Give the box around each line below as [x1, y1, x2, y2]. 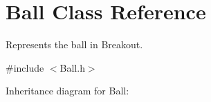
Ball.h [59, 60, 85, 74]
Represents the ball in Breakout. [6, 37, 143, 52]
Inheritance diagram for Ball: [6, 83, 129, 98]
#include [6, 60, 44, 74]
